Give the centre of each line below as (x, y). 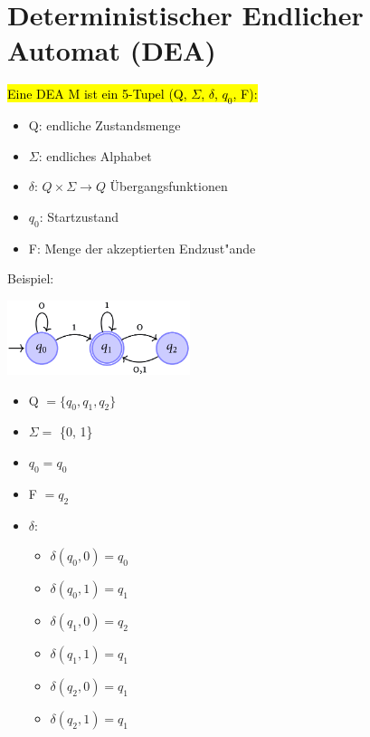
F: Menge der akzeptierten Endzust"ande (142, 248)
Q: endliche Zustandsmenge (104, 125)
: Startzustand (79, 216)
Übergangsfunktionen (169, 186)
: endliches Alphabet (95, 155)
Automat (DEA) (112, 50)
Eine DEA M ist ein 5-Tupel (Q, (97, 94)
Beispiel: (31, 278)
